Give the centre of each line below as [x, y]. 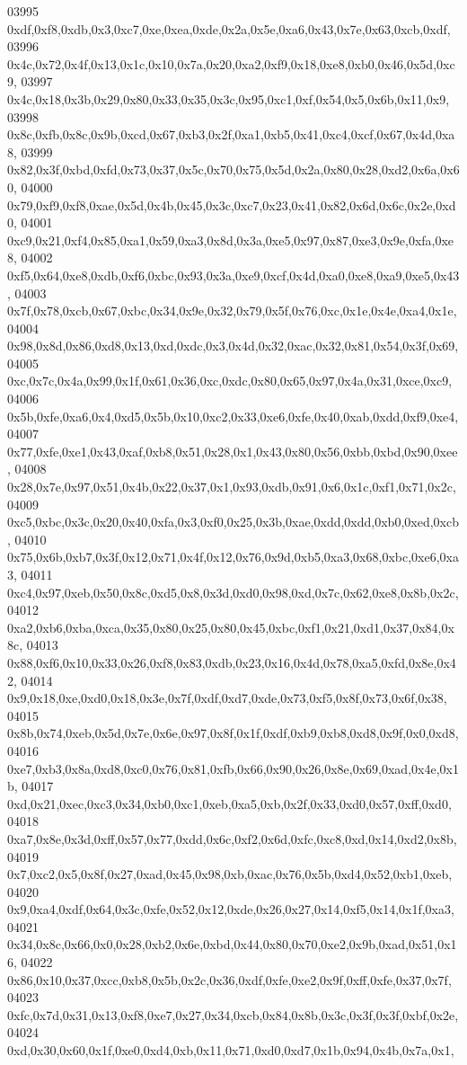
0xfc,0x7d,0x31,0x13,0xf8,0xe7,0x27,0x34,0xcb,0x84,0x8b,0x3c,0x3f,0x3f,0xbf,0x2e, [233, 1014]
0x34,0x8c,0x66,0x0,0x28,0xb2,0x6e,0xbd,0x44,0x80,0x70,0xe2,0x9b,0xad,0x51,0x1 [232, 944]
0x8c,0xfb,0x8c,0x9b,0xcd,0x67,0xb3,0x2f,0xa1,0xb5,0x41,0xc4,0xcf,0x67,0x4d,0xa [231, 134]
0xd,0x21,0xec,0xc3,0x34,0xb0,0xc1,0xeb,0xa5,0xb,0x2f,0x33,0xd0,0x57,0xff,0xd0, [229, 803]
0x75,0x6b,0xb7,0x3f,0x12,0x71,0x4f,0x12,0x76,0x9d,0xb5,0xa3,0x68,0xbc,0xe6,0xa [233, 557]
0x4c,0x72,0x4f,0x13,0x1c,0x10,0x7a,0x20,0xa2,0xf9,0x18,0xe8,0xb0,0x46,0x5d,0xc [231, 63]
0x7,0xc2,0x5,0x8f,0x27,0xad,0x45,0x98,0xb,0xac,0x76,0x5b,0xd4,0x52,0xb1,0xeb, [230, 874]
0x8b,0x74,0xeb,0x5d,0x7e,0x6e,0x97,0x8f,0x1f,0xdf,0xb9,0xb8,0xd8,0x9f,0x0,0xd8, [233, 733]
